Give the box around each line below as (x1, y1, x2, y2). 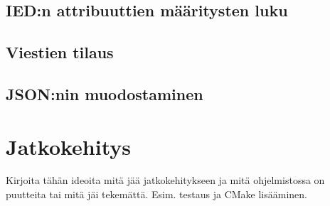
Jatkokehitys (6, 131, 132, 161)
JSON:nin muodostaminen (6, 82, 203, 104)
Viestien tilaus (6, 41, 114, 63)
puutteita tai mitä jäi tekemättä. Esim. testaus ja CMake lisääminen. (6, 187, 307, 202)
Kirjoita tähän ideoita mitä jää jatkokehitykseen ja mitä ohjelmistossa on (6, 173, 325, 188)
